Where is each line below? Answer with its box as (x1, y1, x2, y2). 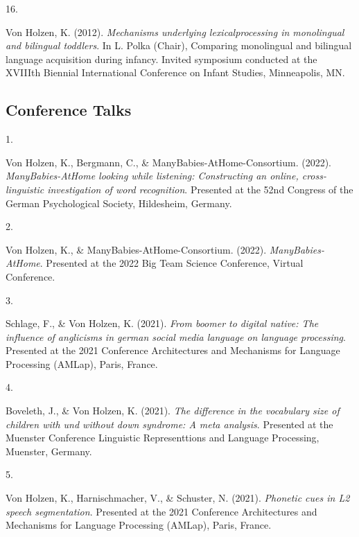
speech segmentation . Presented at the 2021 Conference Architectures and (6, 504, 317, 518)
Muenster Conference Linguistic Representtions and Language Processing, (6, 430, 319, 445)
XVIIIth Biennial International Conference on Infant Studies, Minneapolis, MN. (6, 65, 345, 80)
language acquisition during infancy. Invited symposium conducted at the (6, 51, 317, 66)
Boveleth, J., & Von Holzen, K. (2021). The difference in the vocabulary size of (6, 403, 340, 418)
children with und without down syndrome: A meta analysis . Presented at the (6, 416, 333, 431)
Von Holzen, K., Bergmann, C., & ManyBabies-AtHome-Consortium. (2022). (6, 155, 332, 169)
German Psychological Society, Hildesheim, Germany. (6, 195, 232, 210)
